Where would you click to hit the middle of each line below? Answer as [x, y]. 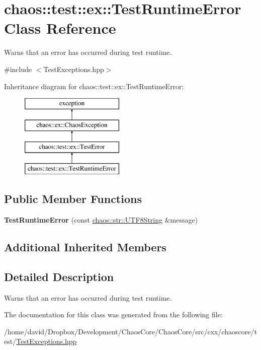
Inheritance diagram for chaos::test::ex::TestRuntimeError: [94, 86]
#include [18, 69]
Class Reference [60, 28]
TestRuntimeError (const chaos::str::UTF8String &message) [101, 220]
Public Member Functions [73, 199]
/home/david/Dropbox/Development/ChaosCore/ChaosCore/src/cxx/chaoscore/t [130, 331]
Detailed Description [59, 276]
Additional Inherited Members [85, 247]
